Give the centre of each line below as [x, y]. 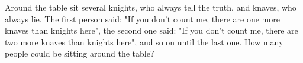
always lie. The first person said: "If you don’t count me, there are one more [142, 19]
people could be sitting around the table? [80, 53]
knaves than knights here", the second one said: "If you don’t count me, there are [151, 30]
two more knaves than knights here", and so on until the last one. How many [144, 42]
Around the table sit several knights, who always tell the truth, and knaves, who [151, 7]
